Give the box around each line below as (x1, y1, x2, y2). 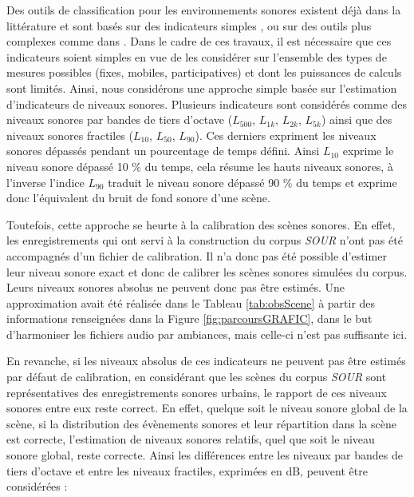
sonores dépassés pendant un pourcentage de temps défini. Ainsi (6, 142, 320, 159)
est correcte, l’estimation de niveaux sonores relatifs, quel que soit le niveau (6, 431, 375, 447)
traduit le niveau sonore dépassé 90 (108, 173, 280, 190)
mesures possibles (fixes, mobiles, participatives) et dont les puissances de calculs (6, 64, 402, 81)
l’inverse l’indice (6, 173, 85, 190)
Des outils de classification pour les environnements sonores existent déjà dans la (6, 2, 401, 18)
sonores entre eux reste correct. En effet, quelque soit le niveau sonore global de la (6, 400, 408, 416)
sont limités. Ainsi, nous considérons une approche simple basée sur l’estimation (6, 79, 397, 96)
